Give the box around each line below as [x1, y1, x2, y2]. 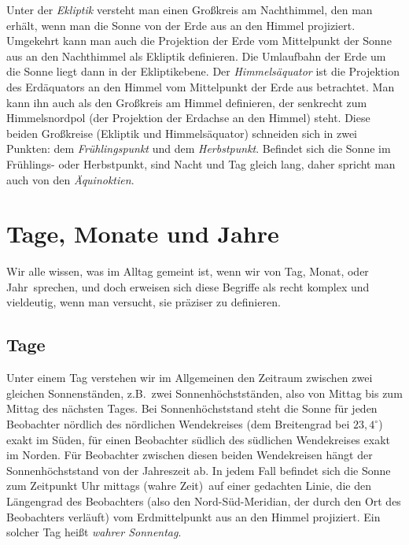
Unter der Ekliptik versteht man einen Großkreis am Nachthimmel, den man [6, 2, 373, 17]
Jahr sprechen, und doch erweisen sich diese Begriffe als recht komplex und [6, 278, 370, 295]
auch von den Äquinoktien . [6, 171, 134, 187]
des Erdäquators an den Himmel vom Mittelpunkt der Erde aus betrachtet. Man [6, 78, 395, 95]
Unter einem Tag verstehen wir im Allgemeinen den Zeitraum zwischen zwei [6, 369, 373, 386]
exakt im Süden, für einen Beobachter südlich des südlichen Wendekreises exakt [6, 431, 390, 447]
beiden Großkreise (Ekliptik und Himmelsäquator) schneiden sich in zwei [6, 124, 358, 141]
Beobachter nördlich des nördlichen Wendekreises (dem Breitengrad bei [6, 416, 350, 432]
